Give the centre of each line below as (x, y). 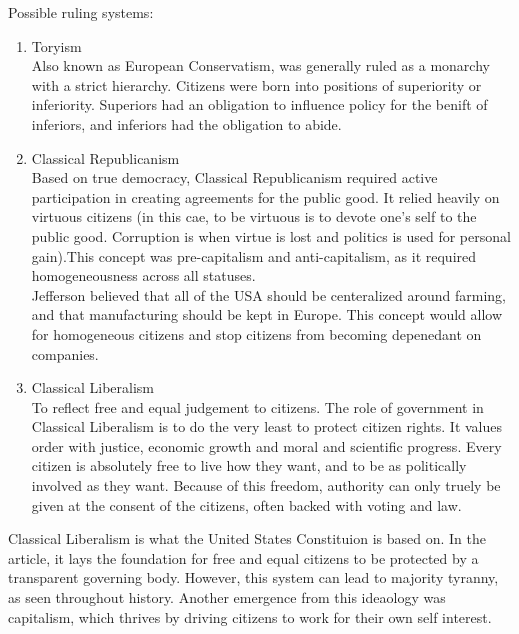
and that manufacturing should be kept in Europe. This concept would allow (267, 314)
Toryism (56, 45)
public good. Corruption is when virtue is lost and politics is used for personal (271, 235)
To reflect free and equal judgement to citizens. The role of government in (257, 406)
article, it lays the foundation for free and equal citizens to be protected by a (243, 557)
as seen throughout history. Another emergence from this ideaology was (227, 597)
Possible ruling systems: (81, 12)
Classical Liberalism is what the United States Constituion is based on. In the (247, 538)
